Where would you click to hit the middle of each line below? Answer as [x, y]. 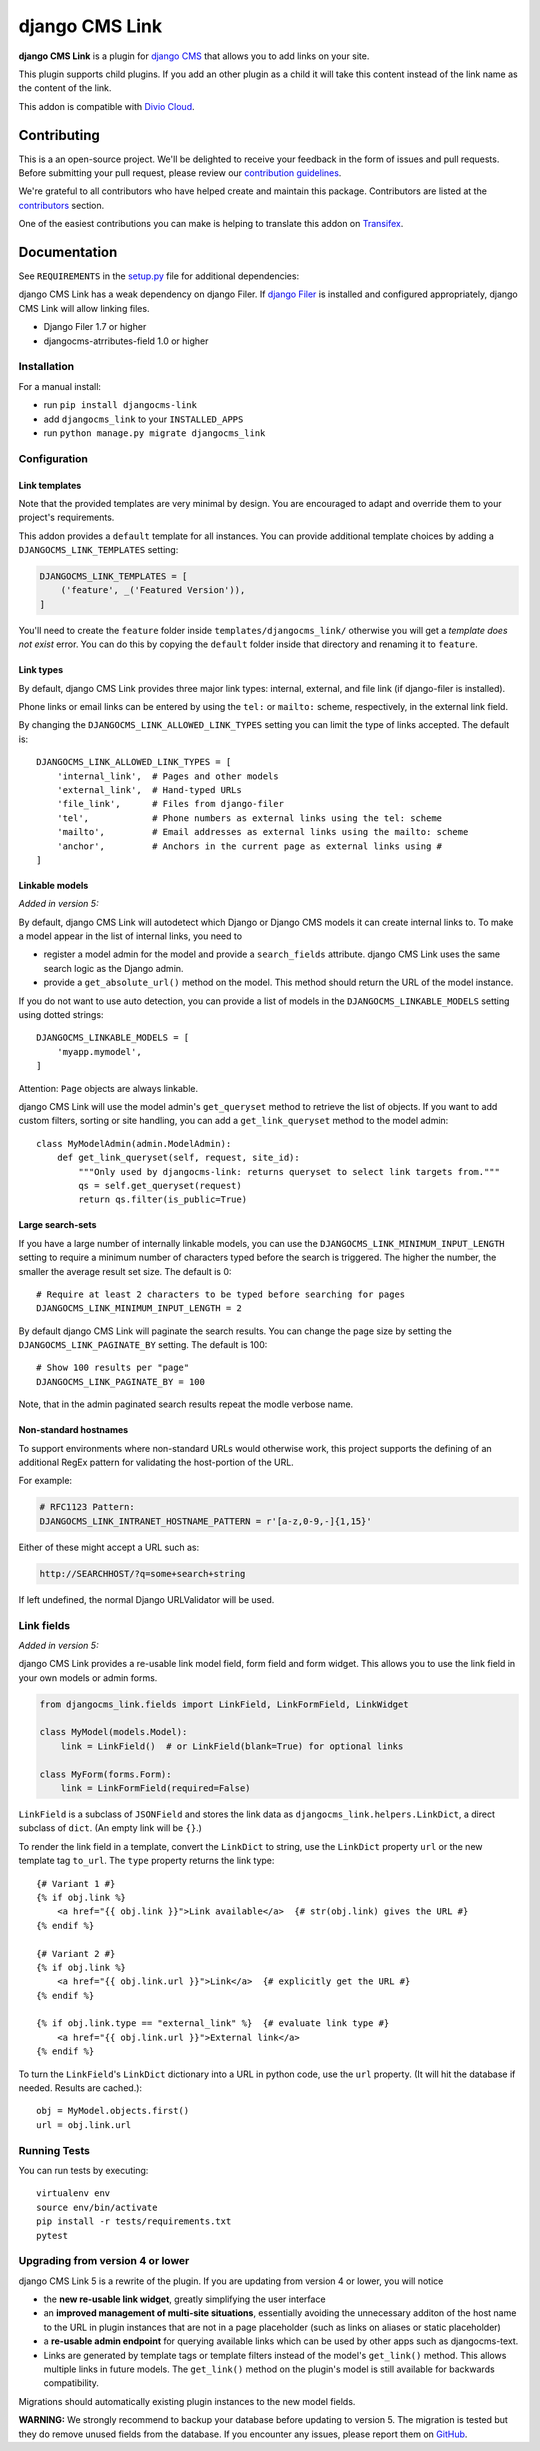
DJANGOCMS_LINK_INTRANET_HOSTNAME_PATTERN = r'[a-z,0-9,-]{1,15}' [205, 1521]
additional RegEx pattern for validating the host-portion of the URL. [156, 1462]
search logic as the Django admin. [113, 968]
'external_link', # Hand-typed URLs [149, 789]
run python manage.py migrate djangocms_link [154, 432]
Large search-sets [57, 1225]
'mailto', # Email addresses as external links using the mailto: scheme [262, 832]
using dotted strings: [61, 1015]
